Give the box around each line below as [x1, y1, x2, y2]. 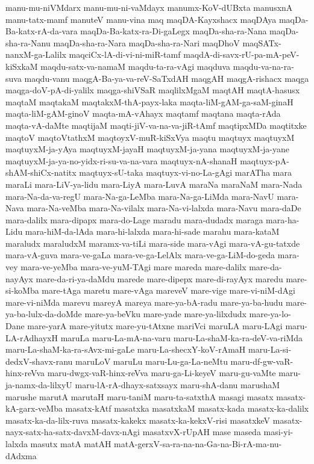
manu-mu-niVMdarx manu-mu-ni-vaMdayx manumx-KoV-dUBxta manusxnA [5, 1, 293, 13]
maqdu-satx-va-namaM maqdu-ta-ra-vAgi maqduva [40, 60, 231, 72]
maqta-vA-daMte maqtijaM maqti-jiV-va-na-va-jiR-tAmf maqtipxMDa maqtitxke [5, 119, 307, 131]
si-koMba [5, 284, 39, 297]
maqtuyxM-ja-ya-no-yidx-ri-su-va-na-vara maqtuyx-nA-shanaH [5, 154, 237, 167]
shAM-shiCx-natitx [5, 166, 77, 179]
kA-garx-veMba [5, 402, 63, 415]
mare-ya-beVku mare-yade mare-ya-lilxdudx [84, 308, 246, 320]
